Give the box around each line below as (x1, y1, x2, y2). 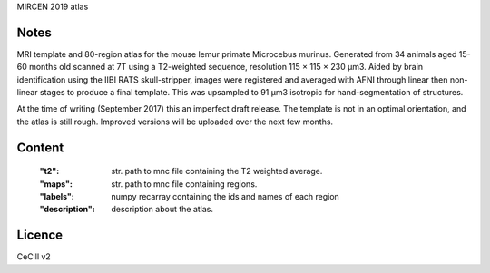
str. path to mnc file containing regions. (111, 178, 258, 190)
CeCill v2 (16, 251, 52, 262)
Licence (16, 228, 64, 243)
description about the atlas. (111, 204, 213, 215)
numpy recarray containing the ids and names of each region (111, 191, 339, 202)
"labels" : (39, 191, 74, 202)
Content (16, 140, 64, 155)
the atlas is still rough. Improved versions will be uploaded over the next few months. (16, 116, 334, 127)
